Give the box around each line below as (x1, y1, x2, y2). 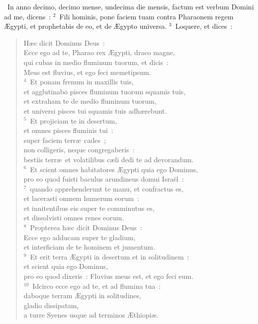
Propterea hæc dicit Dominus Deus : (30, 222, 142, 233)
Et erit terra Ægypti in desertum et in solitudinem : (30, 251, 189, 261)
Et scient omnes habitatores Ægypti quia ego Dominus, (30, 164, 198, 174)
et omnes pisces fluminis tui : (23, 125, 113, 135)
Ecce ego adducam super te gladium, (23, 232, 136, 242)
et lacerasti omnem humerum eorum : (23, 193, 140, 203)
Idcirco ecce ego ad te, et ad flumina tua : (32, 280, 161, 291)
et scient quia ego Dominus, (23, 261, 108, 271)
